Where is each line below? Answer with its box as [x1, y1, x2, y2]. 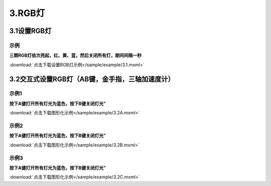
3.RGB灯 [9, 8, 45, 19]
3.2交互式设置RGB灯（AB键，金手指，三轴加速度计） [9, 75, 175, 83]
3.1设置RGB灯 [9, 27, 52, 35]
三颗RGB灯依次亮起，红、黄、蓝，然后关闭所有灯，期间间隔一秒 [9, 53, 142, 59]
